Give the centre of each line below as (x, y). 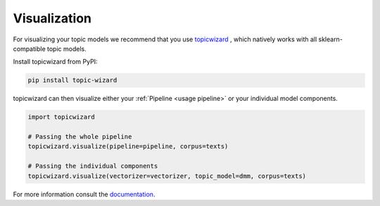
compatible (29, 48)
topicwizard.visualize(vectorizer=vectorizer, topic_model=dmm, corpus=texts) (167, 176)
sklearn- (330, 39)
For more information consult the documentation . (84, 194)
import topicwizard (61, 117)
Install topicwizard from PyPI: (55, 62)
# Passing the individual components (93, 166)
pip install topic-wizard (72, 80)
